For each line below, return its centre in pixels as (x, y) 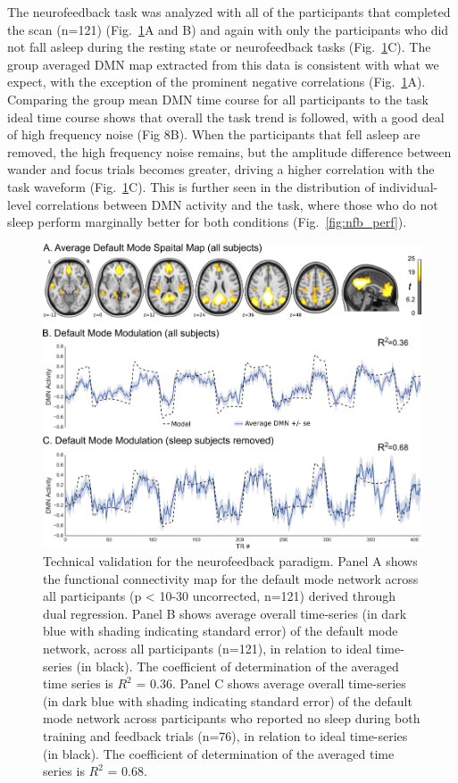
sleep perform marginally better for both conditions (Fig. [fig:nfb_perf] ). (207, 222)
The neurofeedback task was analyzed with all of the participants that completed (229, 12)
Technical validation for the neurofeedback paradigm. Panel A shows (230, 561)
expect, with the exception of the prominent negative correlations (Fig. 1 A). (217, 82)
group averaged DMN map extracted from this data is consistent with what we (223, 64)
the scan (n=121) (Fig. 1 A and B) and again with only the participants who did (228, 29)
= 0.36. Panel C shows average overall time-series (271, 683)
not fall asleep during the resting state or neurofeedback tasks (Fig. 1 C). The (219, 47)
